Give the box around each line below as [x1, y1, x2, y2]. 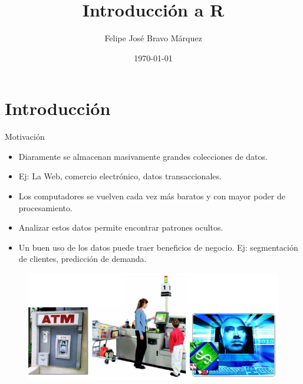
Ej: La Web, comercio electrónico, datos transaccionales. [18, 170, 222, 182]
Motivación [5, 130, 45, 143]
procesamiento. [18, 201, 73, 214]
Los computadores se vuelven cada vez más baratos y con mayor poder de [18, 190, 285, 202]
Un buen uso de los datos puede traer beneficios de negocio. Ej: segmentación [18, 241, 298, 253]
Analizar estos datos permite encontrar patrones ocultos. [18, 221, 223, 234]
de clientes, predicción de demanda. [18, 252, 147, 265]
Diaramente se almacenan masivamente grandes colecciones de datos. [18, 150, 268, 162]
